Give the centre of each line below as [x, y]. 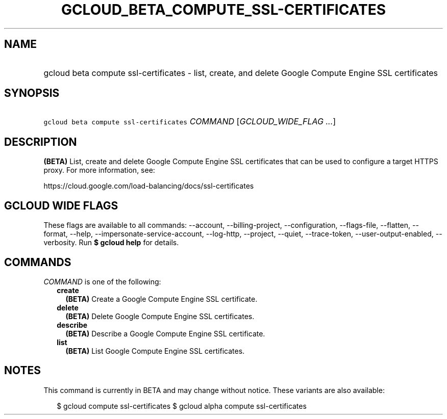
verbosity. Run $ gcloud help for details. [111, 243]
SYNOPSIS [32, 93]
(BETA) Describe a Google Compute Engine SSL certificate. [165, 333]
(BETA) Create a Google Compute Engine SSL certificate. [162, 299]
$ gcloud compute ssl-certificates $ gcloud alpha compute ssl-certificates [182, 406]
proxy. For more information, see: [99, 170]
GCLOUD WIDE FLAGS [61, 205]
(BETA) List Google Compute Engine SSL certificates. [155, 351]
